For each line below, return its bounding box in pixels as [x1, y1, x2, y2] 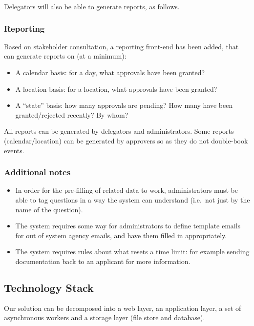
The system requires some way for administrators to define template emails [15, 221, 241, 231]
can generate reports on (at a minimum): [4, 51, 127, 61]
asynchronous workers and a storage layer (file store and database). [4, 312, 205, 323]
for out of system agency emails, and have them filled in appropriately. [15, 230, 227, 240]
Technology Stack [4, 280, 94, 295]
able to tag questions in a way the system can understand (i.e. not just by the [15, 194, 250, 204]
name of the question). [15, 204, 83, 214]
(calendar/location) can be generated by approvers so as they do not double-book [4, 135, 248, 145]
